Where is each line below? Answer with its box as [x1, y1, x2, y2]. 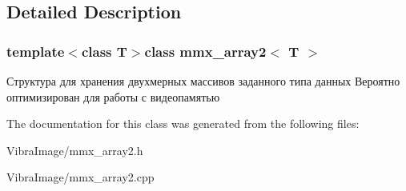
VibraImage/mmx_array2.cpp [6, 169, 155, 185]
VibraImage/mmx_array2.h [6, 141, 143, 158]
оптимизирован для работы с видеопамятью [6, 88, 220, 105]
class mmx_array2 [144, 41, 267, 61]
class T [81, 41, 127, 61]
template [6, 41, 65, 61]
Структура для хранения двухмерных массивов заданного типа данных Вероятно [6, 73, 400, 89]
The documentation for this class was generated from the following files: [6, 115, 360, 132]
